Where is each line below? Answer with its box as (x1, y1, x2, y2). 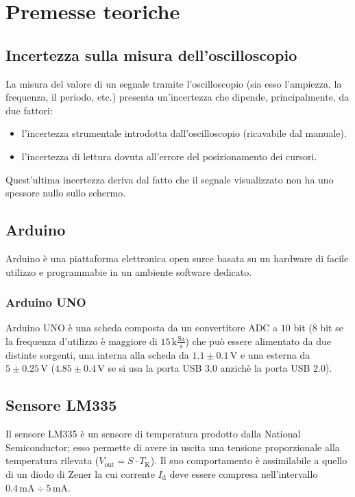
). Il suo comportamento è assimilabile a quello (150, 453, 347, 468)
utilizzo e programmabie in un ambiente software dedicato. (5, 264, 252, 279)
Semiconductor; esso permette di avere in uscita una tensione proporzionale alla (5, 439, 340, 454)
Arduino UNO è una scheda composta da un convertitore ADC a (5, 320, 278, 335)
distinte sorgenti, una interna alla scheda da (5, 347, 189, 361)
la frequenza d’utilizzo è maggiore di (5, 333, 158, 348)
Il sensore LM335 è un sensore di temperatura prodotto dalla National (5, 426, 301, 441)
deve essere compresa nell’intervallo (169, 466, 318, 481)
